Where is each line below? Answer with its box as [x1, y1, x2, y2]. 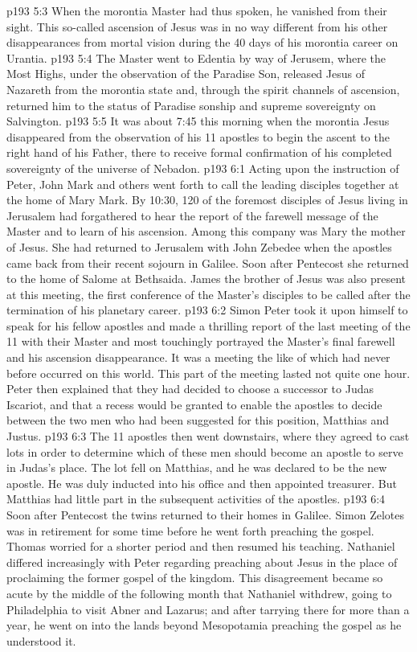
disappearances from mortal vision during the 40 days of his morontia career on [6, 34, 399, 51]
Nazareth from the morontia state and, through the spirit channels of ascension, [6, 80, 400, 97]
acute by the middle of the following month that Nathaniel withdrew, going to [6, 584, 392, 601]
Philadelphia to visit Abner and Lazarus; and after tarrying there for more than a [6, 601, 410, 617]
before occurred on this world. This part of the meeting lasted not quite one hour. [6, 364, 411, 381]
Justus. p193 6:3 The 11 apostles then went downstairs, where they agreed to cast [6, 428, 410, 445]
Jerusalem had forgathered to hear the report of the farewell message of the [6, 207, 378, 223]
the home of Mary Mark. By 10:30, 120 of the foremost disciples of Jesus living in [6, 191, 408, 208]
